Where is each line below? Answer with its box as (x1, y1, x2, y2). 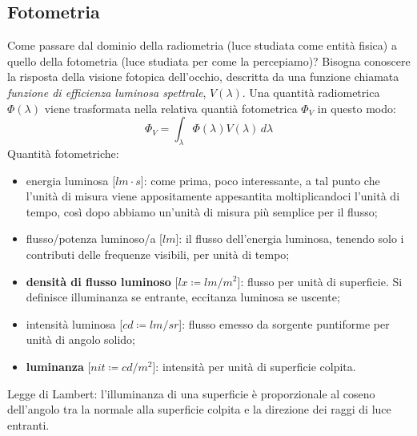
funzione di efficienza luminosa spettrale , (7, 83, 206, 100)
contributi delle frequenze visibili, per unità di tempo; (26, 245, 290, 262)
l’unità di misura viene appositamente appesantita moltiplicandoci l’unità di (26, 188, 400, 204)
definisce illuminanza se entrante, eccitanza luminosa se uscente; (26, 289, 340, 305)
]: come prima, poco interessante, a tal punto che (140, 172, 380, 188)
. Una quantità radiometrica (242, 83, 380, 100)
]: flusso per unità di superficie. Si (237, 272, 403, 289)
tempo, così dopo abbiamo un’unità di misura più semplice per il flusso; (26, 203, 378, 220)
